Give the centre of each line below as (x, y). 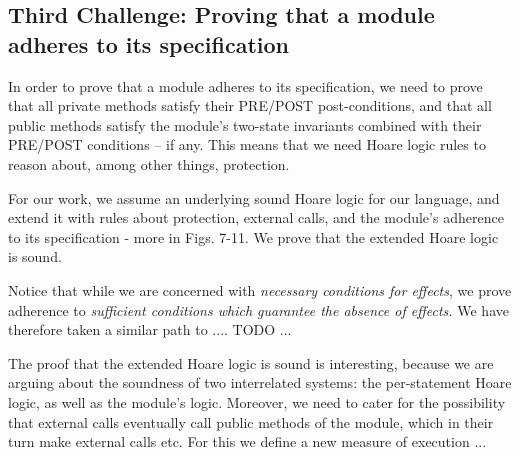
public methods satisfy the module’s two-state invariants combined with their (245, 124)
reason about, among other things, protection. (149, 163)
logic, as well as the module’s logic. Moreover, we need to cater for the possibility (257, 401)
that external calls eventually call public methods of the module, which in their (251, 421)
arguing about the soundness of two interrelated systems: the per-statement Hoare (260, 382)
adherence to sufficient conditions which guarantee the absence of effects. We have (258, 309)
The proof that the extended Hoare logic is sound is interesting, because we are (251, 362)
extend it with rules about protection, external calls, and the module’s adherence (256, 217)
